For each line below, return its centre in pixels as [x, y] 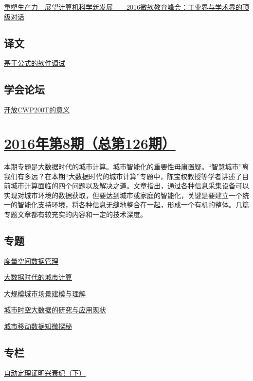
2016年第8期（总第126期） [90, 143]
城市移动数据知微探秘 [38, 326]
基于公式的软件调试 [35, 63]
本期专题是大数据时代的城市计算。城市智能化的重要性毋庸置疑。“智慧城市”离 [126, 166]
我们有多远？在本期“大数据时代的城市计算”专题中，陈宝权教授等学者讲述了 [123, 176]
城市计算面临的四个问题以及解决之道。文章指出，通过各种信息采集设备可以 [130, 186]
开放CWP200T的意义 [37, 110]
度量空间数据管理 [31, 261]
